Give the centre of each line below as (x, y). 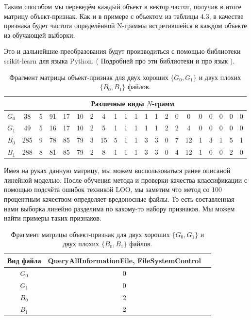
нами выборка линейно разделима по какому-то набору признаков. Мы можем (119, 208)
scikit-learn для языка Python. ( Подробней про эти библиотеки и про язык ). (119, 60)
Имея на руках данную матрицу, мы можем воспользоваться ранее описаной (117, 170)
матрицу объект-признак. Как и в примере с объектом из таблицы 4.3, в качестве (124, 16)
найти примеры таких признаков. (53, 218)
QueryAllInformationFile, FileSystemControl (124, 260)
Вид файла (24, 260)
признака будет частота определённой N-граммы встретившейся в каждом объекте (125, 25)
